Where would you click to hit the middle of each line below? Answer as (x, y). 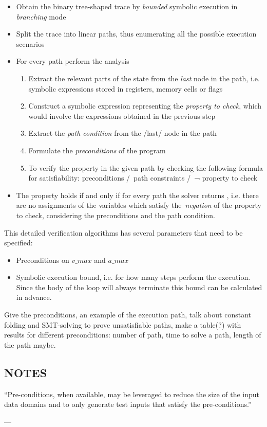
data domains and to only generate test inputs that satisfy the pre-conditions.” (128, 404)
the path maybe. (30, 344)
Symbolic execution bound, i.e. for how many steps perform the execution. (133, 277)
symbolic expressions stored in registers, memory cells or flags (126, 88)
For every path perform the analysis (73, 61)
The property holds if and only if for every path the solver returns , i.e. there (137, 195)
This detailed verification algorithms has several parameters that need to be (123, 232)
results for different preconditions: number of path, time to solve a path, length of (133, 335)
